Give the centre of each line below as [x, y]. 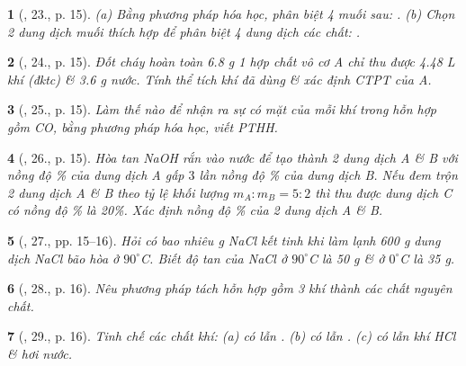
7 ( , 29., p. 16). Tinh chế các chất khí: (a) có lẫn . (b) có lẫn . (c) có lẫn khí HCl [232, 336]
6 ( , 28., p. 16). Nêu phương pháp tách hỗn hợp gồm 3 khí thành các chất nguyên [230, 288]
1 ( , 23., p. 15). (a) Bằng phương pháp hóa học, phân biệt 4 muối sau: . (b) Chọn [231, 13]
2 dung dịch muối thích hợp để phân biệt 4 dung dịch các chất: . [184, 31]
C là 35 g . [427, 258]
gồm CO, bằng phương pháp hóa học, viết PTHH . [143, 126]
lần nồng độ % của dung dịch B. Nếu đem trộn [328, 175]
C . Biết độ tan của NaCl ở [214, 258]
